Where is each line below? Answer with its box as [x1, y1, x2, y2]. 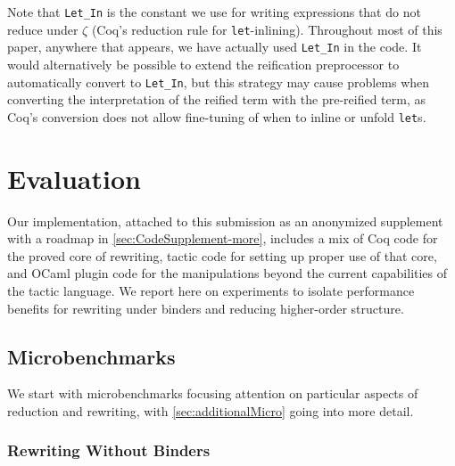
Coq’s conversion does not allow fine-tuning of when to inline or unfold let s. [7, 107, 426, 126]
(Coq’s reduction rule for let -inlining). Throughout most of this [91, 20, 443, 38]
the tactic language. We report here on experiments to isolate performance [7, 281, 415, 299]
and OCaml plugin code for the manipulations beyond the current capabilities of [7, 264, 448, 282]
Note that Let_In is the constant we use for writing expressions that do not [7, 3, 421, 20]
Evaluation [7, 159, 141, 196]
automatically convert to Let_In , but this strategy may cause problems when [7, 72, 430, 91]
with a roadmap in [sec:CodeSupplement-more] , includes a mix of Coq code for [7, 229, 438, 248]
